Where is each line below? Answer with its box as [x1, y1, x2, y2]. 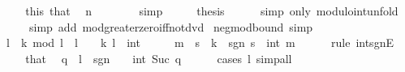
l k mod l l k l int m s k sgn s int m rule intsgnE [6, 34, 394, 51]
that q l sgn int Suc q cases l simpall [25, 49, 292, 66]
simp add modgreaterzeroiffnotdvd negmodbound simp [28, 18, 313, 35]
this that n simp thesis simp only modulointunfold [25, 2, 399, 19]
